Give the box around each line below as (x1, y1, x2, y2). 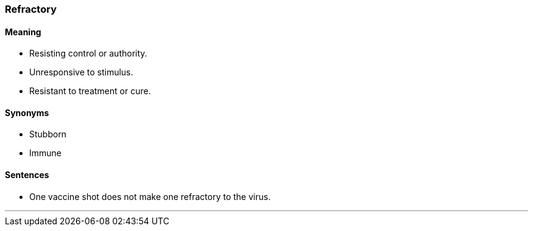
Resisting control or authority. (29, 48, 147, 59)
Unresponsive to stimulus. (29, 67, 133, 78)
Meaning (5, 26, 41, 37)
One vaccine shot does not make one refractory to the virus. (29, 191, 271, 202)
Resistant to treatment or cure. (29, 86, 151, 97)
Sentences (5, 170, 49, 181)
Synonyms (5, 107, 49, 118)
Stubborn (29, 129, 67, 140)
